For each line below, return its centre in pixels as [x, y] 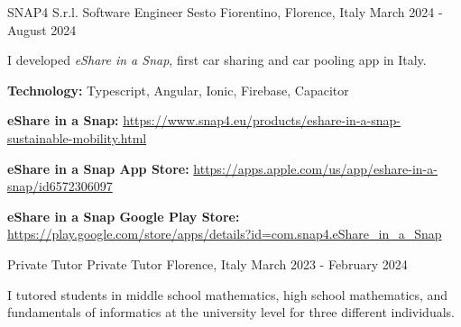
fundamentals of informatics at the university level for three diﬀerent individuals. [231, 312]
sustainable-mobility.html [77, 137]
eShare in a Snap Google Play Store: [124, 216]
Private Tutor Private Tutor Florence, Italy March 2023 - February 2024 [207, 263]
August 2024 [42, 29]
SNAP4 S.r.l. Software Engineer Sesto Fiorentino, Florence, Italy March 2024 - [225, 12]
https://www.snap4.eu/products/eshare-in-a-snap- [262, 120]
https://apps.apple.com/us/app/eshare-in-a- [315, 168]
